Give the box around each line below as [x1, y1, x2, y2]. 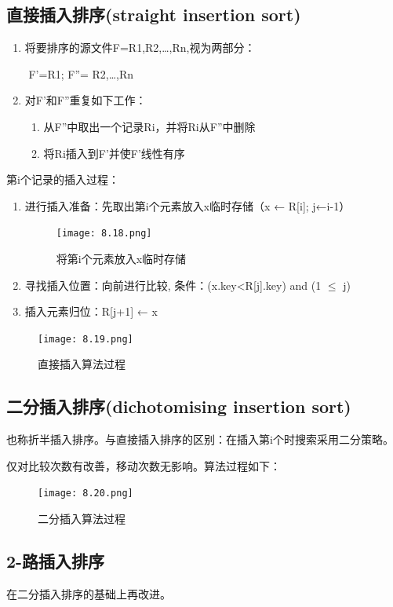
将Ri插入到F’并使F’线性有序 [43, 144, 185, 161]
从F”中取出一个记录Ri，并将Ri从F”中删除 [43, 118, 256, 134]
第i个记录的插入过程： [6, 171, 119, 188]
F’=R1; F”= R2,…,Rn [28, 65, 134, 82]
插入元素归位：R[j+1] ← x [24, 303, 158, 320]
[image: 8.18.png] [56, 228, 152, 240]
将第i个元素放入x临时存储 [56, 250, 187, 267]
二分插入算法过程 [38, 510, 126, 527]
